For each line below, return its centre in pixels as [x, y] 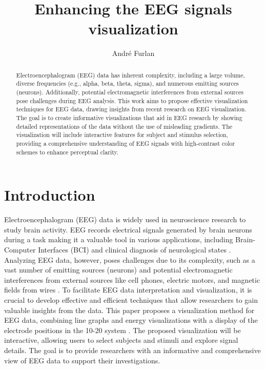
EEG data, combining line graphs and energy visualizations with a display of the [131, 320]
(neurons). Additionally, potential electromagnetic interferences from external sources [130, 92]
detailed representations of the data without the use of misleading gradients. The [124, 126]
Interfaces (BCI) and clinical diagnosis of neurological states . [135, 249]
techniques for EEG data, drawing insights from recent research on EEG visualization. [131, 109]
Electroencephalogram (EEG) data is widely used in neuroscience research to [125, 219]
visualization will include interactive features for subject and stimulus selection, [122, 135]
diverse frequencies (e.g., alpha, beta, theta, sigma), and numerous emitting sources [127, 83]
